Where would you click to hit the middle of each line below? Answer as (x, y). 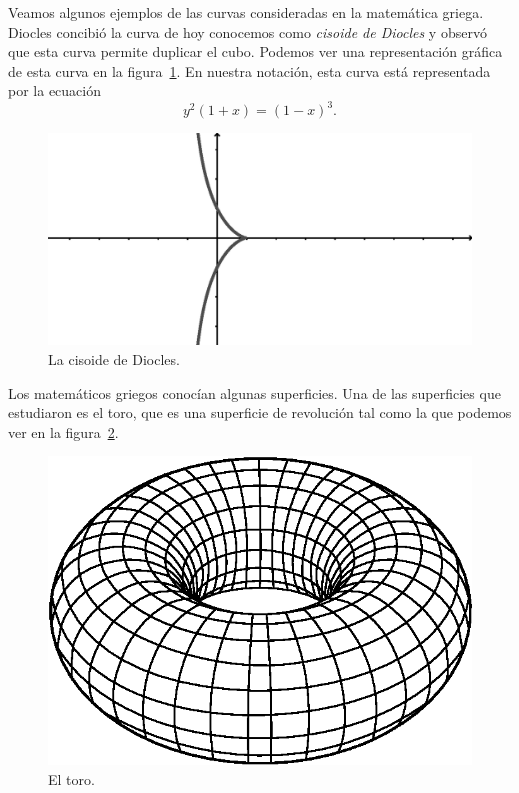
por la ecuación (54, 90)
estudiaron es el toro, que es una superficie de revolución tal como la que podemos (260, 412)
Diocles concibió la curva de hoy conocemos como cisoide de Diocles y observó (247, 31)
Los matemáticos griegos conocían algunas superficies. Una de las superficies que (254, 392)
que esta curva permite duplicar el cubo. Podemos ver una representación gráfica (255, 51)
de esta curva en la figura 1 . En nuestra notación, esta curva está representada (249, 70)
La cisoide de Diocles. (114, 359)
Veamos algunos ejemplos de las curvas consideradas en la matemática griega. (246, 12)
